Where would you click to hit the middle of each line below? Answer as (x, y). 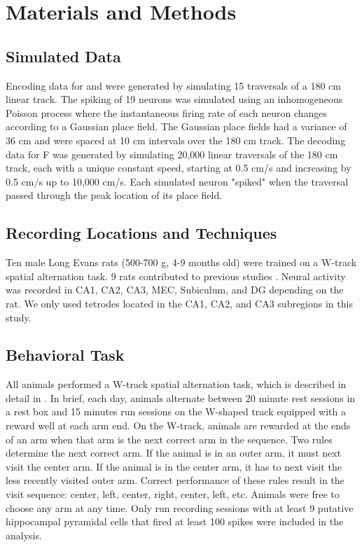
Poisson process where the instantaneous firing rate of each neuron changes (167, 112)
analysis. (24, 535)
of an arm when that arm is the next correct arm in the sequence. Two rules (169, 439)
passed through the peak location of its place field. (114, 195)
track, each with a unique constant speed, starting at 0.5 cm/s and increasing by (179, 168)
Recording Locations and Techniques (141, 233)
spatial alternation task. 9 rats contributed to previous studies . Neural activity (176, 276)
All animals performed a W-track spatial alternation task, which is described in (176, 384)
